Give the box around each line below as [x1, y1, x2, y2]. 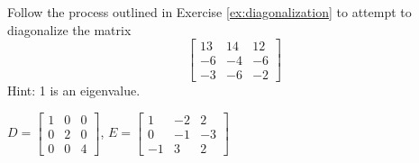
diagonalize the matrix [7, 20, 132, 39]
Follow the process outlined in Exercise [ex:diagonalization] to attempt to [7, 3, 412, 21]
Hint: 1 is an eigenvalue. [7, 81, 141, 100]
